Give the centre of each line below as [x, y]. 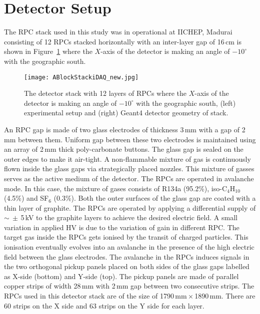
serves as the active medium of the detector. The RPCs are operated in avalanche [129, 178]
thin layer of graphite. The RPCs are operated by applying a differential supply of [130, 207]
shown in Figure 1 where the [48, 51]
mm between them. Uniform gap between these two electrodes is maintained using [130, 139]
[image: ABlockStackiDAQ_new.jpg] [81, 77]
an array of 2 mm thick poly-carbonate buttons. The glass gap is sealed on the [124, 149]
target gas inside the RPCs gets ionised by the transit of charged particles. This [126, 237]
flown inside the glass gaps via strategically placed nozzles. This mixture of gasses [129, 168]
